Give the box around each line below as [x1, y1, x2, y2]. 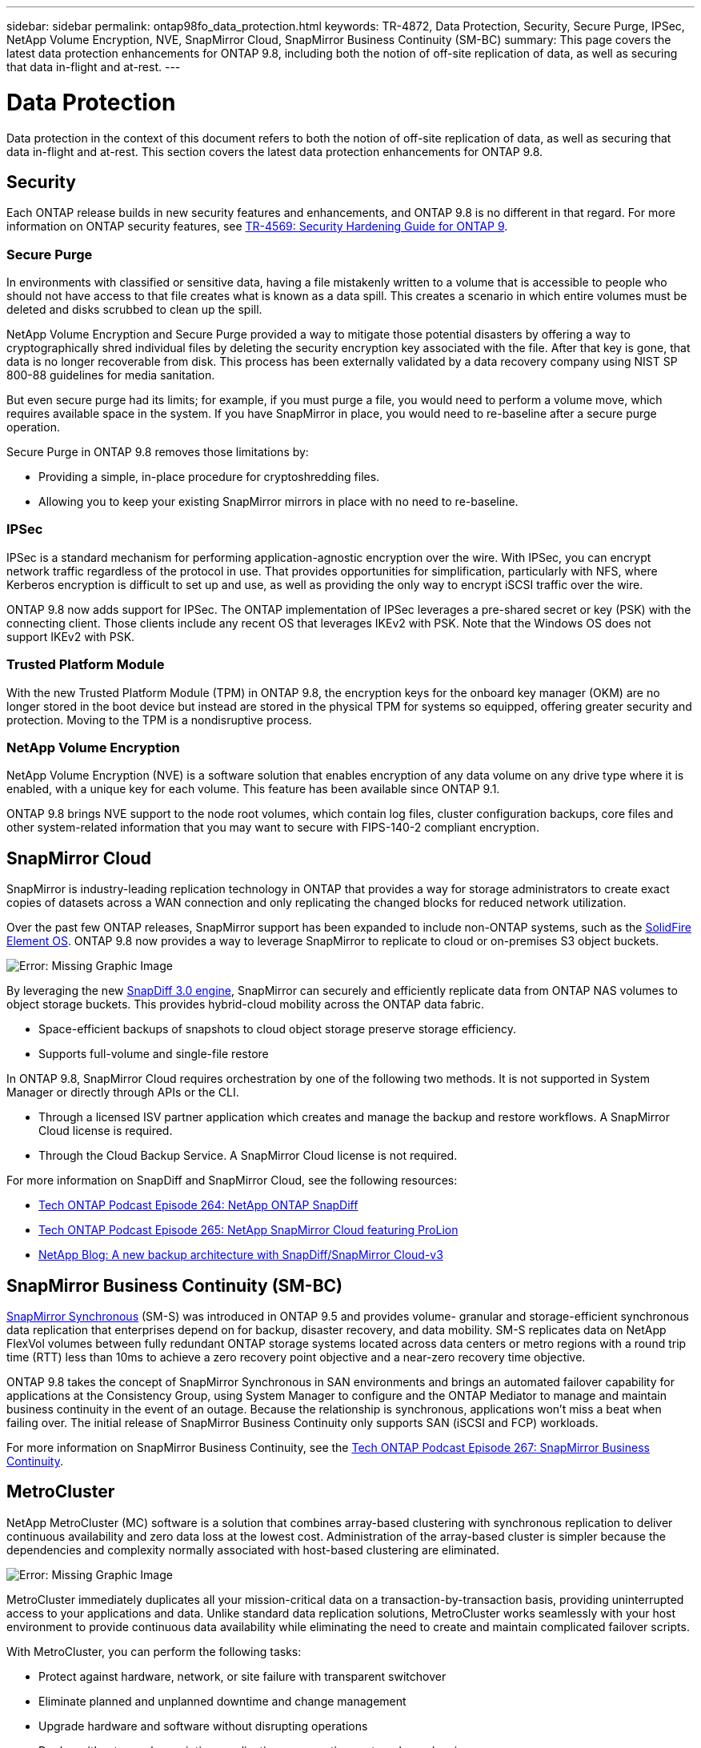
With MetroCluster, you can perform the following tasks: [6, 1644, 302, 1658]
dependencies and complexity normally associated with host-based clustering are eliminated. [6, 1542, 500, 1557]
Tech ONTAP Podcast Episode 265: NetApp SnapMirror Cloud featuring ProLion [38, 1223, 459, 1237]
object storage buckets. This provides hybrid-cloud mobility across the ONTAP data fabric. [6, 997, 485, 1012]
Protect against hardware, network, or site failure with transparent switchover [38, 1669, 447, 1683]
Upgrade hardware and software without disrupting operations [38, 1718, 368, 1733]
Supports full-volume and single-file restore [38, 1047, 269, 1061]
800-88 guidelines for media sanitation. [6, 368, 215, 383]
